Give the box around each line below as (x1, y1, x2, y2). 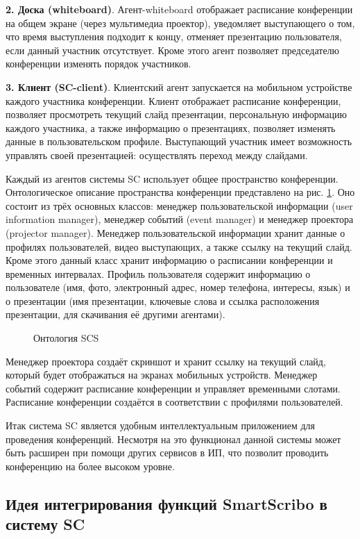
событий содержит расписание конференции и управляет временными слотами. (6, 381, 341, 395)
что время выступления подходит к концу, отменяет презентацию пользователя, (6, 29, 342, 44)
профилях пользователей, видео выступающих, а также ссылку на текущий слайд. (6, 239, 352, 254)
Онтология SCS (33, 331, 99, 345)
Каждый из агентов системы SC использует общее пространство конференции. (6, 171, 338, 185)
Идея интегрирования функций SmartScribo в (6, 492, 327, 514)
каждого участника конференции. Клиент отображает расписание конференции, (6, 93, 341, 108)
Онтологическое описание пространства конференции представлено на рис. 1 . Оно (6, 185, 355, 199)
